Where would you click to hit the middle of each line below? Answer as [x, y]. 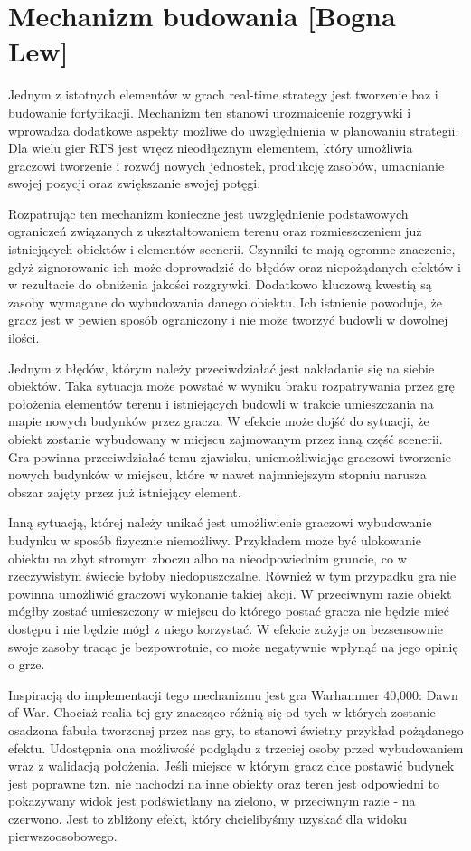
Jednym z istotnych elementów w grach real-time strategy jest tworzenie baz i [223, 95]
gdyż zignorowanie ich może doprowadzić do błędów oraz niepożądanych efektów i [235, 266]
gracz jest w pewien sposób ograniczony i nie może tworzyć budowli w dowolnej [228, 320]
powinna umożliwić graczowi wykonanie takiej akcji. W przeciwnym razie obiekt [230, 593]
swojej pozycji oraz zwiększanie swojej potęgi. [135, 183]
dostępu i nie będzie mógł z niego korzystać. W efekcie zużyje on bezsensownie [226, 628]
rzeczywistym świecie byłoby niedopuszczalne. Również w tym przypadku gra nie [232, 576]
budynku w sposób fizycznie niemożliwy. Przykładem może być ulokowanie [215, 539]
